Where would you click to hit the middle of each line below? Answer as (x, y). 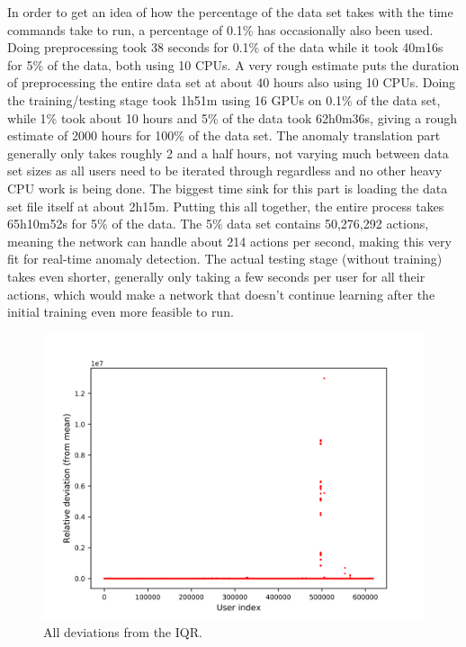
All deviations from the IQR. (123, 632)
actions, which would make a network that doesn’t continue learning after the (221, 294)
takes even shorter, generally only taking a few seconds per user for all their (216, 276)
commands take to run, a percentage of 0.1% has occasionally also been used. (220, 29)
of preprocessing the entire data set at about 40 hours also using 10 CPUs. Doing (232, 82)
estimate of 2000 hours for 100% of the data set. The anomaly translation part (224, 135)
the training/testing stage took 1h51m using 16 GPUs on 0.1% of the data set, (224, 99)
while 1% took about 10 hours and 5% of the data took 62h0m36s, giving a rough (232, 117)
